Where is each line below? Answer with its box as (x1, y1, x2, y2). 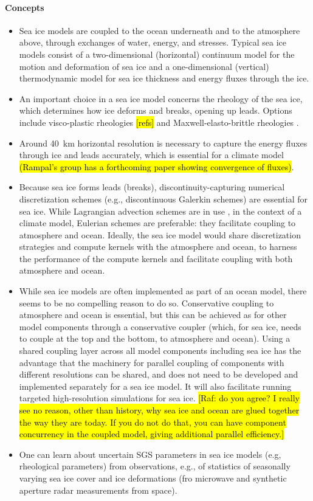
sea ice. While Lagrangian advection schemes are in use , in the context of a (19, 204, 302, 217)
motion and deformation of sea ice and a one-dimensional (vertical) (19, 60, 269, 72)
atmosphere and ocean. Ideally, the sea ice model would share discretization (19, 228, 301, 241)
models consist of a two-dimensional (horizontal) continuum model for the (19, 47, 295, 60)
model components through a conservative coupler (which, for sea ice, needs (19, 320, 301, 333)
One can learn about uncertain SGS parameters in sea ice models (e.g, (19, 447, 281, 460)
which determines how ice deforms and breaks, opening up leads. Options (19, 104, 292, 117)
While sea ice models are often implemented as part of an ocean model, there (19, 285, 307, 297)
